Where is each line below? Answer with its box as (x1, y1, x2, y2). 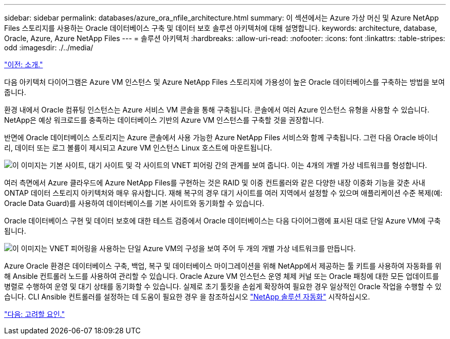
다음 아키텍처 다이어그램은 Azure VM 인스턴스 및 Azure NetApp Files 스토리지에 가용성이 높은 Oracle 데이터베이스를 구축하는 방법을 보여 (4, 78, 445, 86)
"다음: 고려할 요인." (4, 310, 65, 318)
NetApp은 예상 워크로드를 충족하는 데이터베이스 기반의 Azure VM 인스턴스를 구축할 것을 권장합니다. (4, 116, 324, 124)
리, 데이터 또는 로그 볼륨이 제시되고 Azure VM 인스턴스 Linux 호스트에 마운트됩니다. (4, 143, 272, 152)
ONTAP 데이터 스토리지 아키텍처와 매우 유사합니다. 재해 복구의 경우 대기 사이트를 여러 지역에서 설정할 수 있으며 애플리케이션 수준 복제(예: (4, 189, 443, 197)
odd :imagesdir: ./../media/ (4, 43, 93, 52)
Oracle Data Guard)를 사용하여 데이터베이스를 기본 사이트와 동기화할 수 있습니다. (4, 199, 265, 208)
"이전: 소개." (4, 60, 43, 69)
